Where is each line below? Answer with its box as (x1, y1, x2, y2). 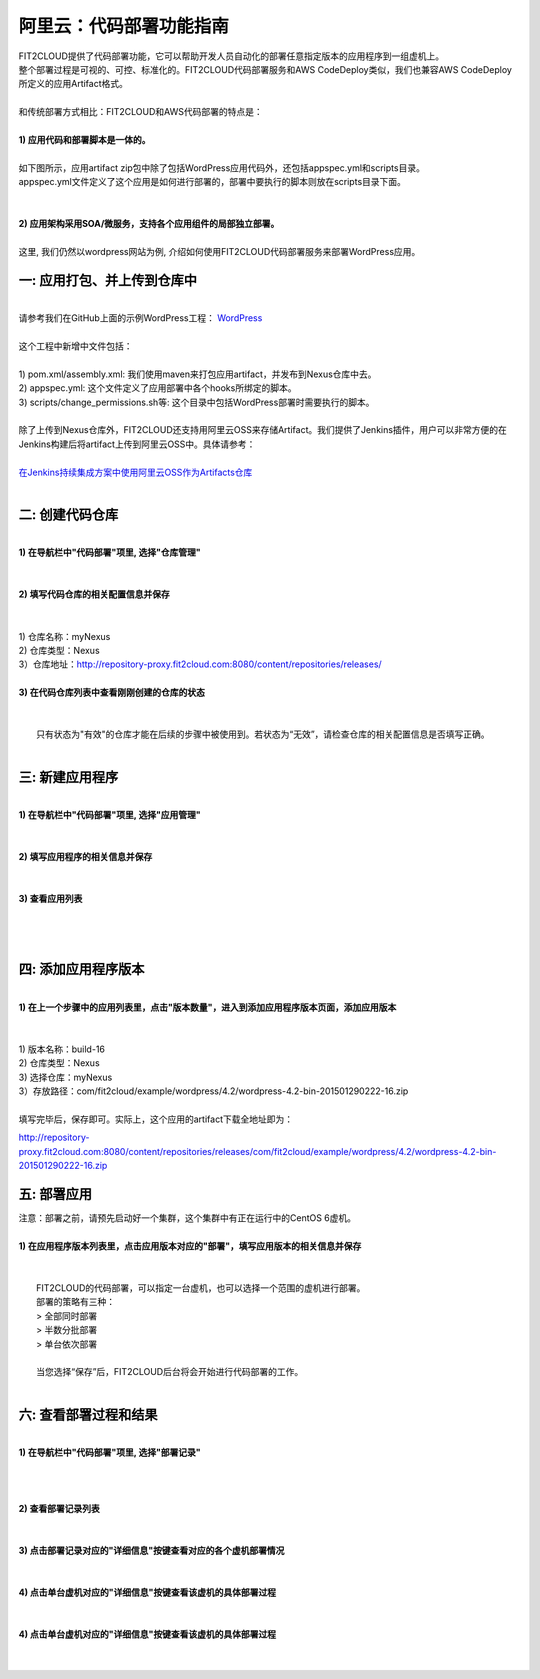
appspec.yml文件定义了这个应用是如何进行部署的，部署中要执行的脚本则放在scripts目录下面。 (18, 176, 407, 188)
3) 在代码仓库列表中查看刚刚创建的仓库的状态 (18, 686, 205, 699)
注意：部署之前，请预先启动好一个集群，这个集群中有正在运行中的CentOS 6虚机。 (18, 1212, 357, 1224)
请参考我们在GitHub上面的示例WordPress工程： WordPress (18, 312, 263, 324)
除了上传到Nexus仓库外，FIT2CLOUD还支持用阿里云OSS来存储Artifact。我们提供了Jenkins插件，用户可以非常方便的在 (18, 424, 507, 436)
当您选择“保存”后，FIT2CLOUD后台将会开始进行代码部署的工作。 (36, 1366, 304, 1378)
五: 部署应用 (18, 1185, 92, 1202)
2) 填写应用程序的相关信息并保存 (18, 851, 153, 863)
